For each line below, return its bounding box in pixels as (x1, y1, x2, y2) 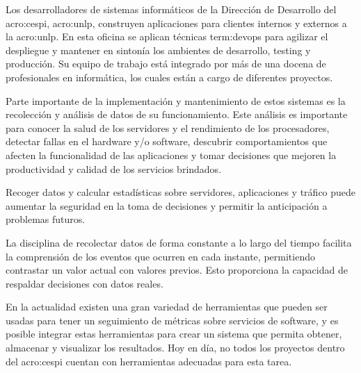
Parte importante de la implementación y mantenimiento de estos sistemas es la (6, 93, 346, 108)
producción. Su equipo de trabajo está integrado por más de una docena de (6, 56, 326, 71)
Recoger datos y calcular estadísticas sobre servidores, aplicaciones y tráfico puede (6, 185, 356, 199)
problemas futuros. (6, 212, 86, 226)
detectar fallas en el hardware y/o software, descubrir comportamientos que (6, 134, 328, 149)
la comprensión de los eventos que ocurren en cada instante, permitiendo (6, 249, 315, 263)
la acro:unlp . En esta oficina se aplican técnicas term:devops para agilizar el (6, 29, 328, 44)
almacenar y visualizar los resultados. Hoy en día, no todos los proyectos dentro (6, 340, 345, 355)
